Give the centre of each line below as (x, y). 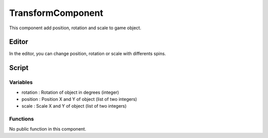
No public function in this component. (48, 129)
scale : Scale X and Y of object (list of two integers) (74, 106)
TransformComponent (56, 13)
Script (19, 68)
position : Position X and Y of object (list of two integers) (79, 99)
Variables (21, 82)
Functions (22, 119)
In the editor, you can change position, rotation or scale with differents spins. (88, 54)
